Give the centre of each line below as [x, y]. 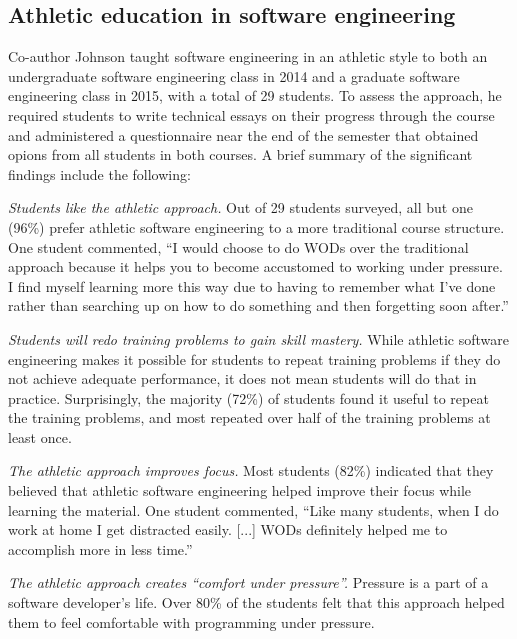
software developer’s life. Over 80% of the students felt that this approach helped [256, 602]
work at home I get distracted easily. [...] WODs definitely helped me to [228, 529]
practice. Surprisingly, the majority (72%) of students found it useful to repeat [248, 397]
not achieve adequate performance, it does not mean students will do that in [242, 378]
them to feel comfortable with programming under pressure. [191, 621]
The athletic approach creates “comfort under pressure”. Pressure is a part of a [248, 582]
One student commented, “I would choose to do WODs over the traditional [238, 246]
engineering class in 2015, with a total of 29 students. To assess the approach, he [255, 95]
